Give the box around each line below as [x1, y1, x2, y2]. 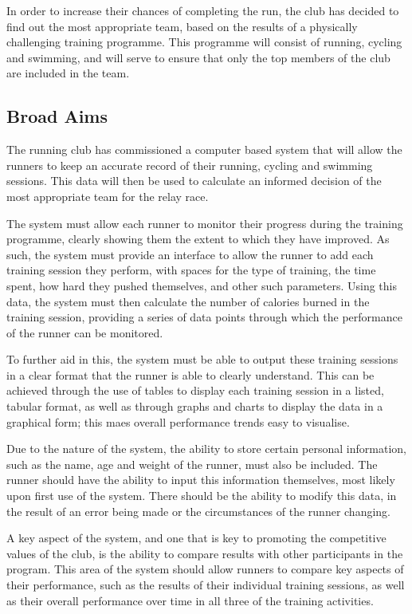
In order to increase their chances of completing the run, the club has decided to [6, 2, 399, 18]
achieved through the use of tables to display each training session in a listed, [6, 382, 384, 399]
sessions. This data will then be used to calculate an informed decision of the [6, 172, 382, 189]
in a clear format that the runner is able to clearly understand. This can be [6, 366, 375, 383]
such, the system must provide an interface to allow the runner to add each [6, 246, 374, 262]
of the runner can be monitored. [6, 324, 163, 340]
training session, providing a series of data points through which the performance [6, 309, 402, 325]
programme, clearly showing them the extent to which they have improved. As [6, 230, 390, 247]
